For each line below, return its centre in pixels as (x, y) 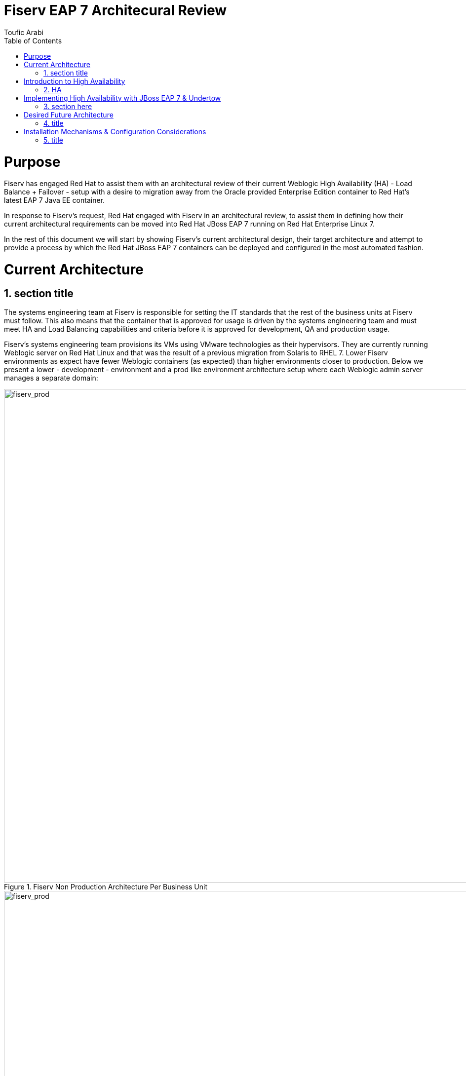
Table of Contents (33, 40)
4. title (54, 123)
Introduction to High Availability (75, 81)
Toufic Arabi (24, 32)
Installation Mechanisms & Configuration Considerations (115, 131)
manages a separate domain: (51, 378)
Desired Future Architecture (69, 115)
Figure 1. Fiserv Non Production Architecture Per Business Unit (106, 887)
